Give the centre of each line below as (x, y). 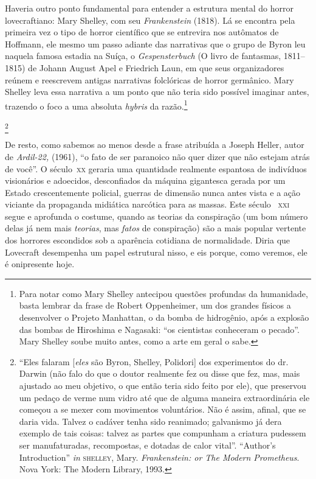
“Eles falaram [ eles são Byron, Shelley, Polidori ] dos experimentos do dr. (154, 361)
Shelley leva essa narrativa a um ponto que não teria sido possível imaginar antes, (157, 92)
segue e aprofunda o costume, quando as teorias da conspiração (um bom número (156, 216)
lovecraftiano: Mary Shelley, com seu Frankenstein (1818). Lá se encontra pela (150, 20)
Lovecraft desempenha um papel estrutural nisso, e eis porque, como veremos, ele (156, 252)
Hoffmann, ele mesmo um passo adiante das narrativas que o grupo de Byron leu (155, 44)
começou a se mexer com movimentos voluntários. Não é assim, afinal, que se (163, 409)
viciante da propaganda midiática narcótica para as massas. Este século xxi (147, 204)
